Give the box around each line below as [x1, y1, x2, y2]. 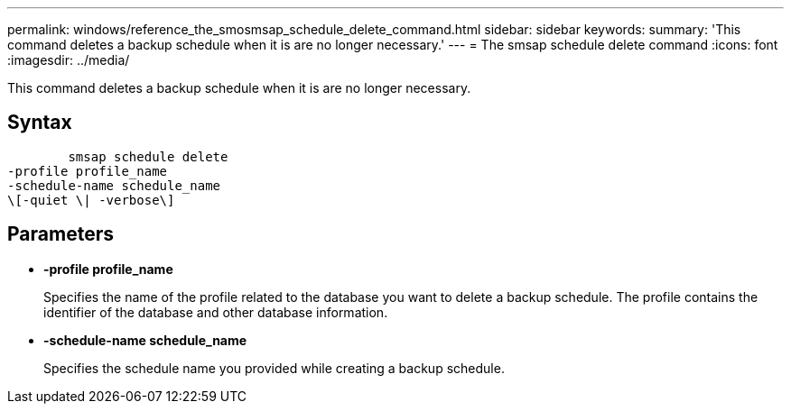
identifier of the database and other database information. [43, 304, 388, 320]
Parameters [7, 223, 114, 246]
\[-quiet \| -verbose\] [7, 192, 175, 207]
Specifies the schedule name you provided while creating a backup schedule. [43, 360, 505, 376]
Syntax [7, 111, 72, 134]
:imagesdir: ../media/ [7, 52, 130, 68]
